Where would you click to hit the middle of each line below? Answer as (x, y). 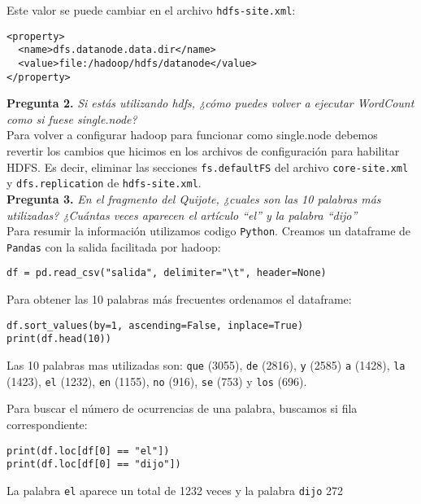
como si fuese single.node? (72, 118)
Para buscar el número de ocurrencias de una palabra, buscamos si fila (182, 408)
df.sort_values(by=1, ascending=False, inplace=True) (155, 325)
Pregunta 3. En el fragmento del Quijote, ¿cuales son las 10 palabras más (194, 198)
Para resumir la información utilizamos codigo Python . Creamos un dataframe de (209, 231)
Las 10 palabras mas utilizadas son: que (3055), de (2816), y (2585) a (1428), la (206, 365)
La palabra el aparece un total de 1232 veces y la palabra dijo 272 (175, 490)
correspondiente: (47, 424)
